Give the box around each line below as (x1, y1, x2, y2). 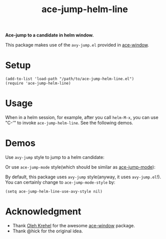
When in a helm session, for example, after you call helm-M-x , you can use (5, 114, 159, 121)
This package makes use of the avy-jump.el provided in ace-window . (5, 42, 149, 48)
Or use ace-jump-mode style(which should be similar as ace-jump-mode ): (5, 164, 155, 170)
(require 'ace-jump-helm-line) (5, 81, 71, 86)
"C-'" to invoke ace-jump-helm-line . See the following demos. (5, 120, 134, 126)
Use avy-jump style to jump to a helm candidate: (5, 154, 104, 160)
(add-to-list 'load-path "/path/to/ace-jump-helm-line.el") (5, 76, 135, 82)
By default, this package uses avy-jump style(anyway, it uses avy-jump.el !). (5, 174, 161, 180)
